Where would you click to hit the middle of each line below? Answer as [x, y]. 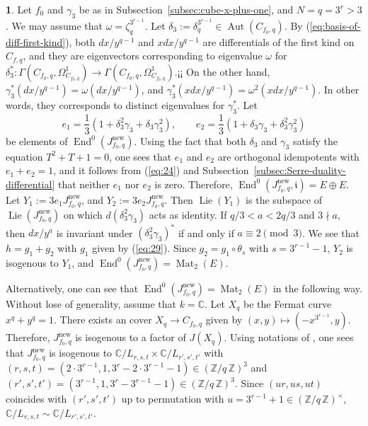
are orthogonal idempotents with [288, 156]
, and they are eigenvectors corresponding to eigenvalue [143, 56]
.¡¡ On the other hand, [222, 71]
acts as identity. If [188, 214]
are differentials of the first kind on [278, 41]
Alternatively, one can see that [72, 288]
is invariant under [94, 232]
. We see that [330, 232]
